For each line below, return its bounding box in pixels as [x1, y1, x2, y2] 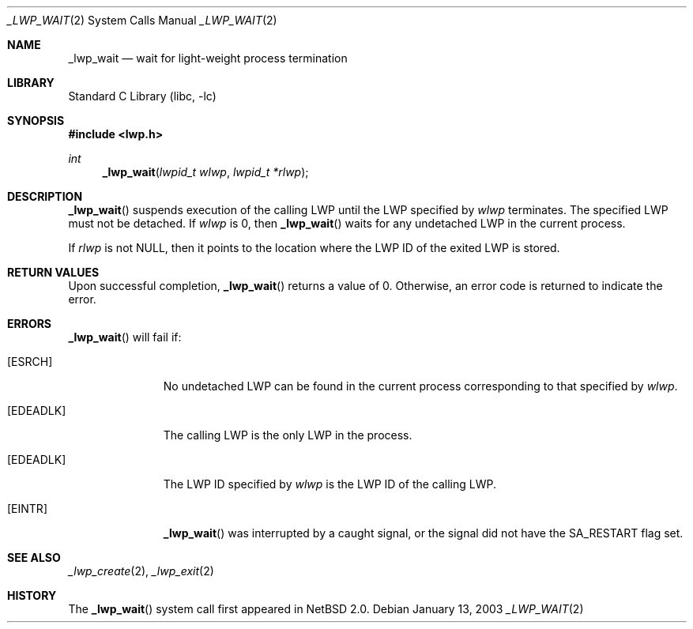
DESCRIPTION [7, 190, 83, 203]
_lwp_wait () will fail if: [68, 330, 182, 344]
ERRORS [7, 317, 52, 330]
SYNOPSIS [7, 114, 65, 127]
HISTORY [7, 589, 57, 602]
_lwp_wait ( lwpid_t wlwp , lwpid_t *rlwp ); [102, 165, 309, 179]
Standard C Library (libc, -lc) [68, 89, 217, 103]
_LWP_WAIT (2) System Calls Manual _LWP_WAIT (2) [7, 13, 277, 27]
